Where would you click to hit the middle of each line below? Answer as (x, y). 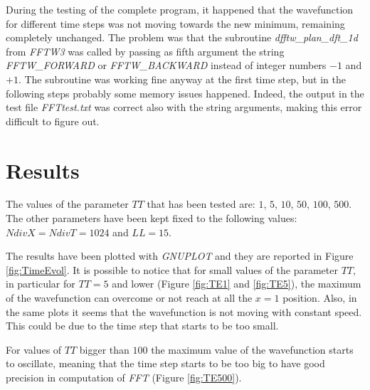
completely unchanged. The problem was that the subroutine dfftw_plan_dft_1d (182, 37)
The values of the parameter (67, 204)
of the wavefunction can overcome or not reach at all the (129, 298)
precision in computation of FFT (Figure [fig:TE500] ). (124, 377)
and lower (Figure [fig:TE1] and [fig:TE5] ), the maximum (237, 284)
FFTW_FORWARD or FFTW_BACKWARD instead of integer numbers (166, 65)
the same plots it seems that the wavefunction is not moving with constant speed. (184, 311)
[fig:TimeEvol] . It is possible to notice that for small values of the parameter (172, 269)
